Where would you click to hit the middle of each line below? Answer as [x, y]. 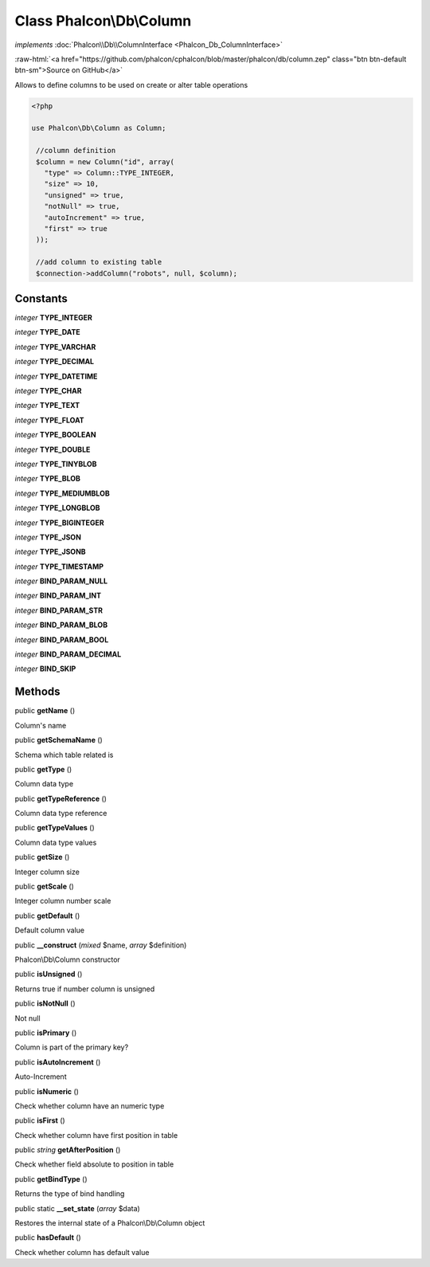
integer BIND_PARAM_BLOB [61, 625]
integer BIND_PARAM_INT [58, 596]
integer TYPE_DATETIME [56, 376]
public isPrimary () [46, 1033]
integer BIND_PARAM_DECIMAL [68, 654]
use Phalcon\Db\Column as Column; [99, 128]
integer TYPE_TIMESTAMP [59, 567]
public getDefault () [47, 916]
